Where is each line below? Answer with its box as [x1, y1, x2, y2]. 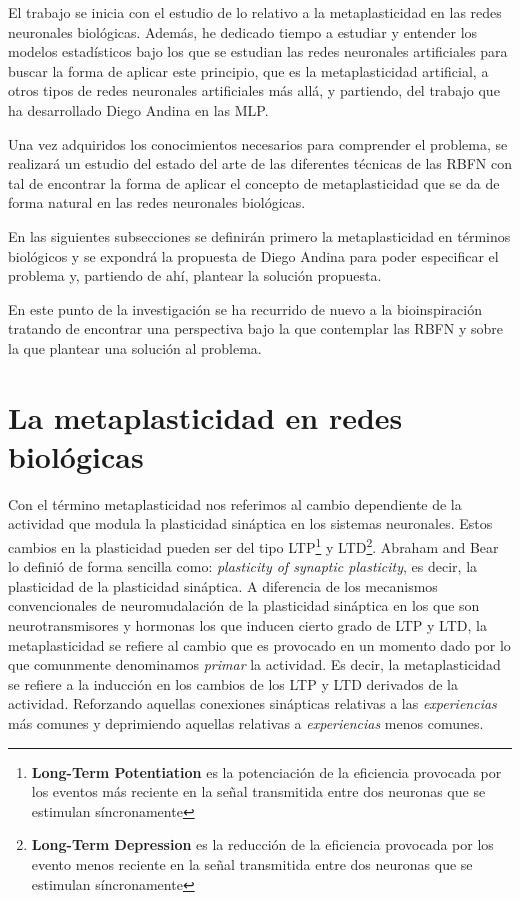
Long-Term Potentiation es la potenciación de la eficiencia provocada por [31, 761, 502, 782]
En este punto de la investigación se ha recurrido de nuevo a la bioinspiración [8, 298, 482, 319]
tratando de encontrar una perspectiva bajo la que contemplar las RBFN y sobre [8, 318, 503, 339]
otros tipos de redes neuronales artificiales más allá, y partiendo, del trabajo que [8, 80, 500, 101]
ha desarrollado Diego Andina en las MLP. [8, 99, 269, 120]
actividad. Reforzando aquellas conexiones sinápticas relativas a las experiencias [8, 693, 497, 714]
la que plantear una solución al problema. [8, 337, 262, 358]
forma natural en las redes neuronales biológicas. [8, 192, 306, 213]
